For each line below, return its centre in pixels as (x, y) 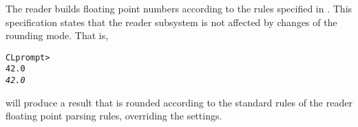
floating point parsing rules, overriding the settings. (114, 116)
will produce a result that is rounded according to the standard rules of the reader (179, 102)
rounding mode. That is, (57, 35)
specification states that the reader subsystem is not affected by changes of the (171, 22)
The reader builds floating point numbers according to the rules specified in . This (179, 8)
